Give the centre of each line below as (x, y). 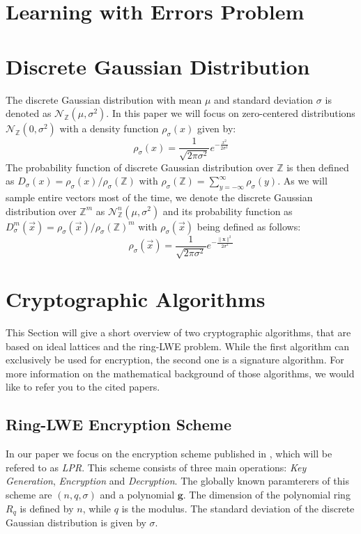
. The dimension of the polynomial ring (267, 495)
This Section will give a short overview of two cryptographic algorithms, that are (178, 332)
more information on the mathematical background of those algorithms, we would (180, 373)
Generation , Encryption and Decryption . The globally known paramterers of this (177, 481)
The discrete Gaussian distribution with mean (104, 99)
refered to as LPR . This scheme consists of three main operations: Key (156, 467)
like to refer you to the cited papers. (83, 387)
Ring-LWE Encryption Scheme (119, 424)
